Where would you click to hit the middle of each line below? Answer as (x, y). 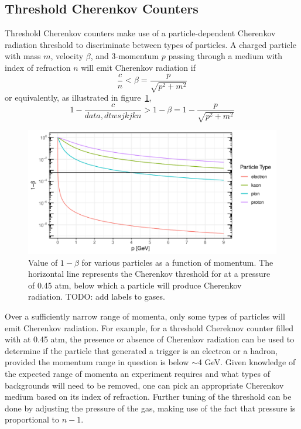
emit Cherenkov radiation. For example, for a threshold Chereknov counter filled (149, 327)
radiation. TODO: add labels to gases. (97, 296)
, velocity (67, 56)
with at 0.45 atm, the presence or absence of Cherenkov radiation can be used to (150, 339)
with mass (23, 56)
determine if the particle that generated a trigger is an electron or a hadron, (141, 350)
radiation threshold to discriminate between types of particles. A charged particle (150, 44)
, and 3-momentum (125, 56)
